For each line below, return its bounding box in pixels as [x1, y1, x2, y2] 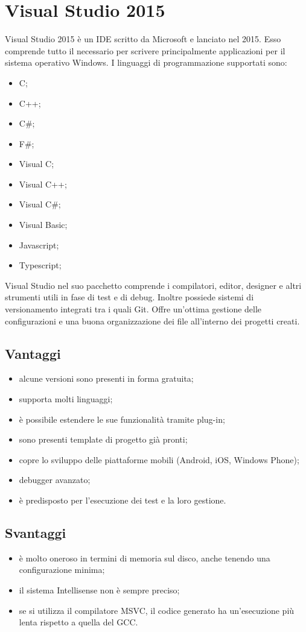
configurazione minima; [19, 563, 105, 576]
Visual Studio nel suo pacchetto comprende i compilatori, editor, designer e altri [5, 279, 302, 291]
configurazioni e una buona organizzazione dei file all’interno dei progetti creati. [5, 314, 300, 327]
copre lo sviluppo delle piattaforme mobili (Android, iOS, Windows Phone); [19, 453, 299, 466]
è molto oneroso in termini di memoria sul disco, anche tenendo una [19, 551, 270, 564]
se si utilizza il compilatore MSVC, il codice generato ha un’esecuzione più [19, 604, 295, 616]
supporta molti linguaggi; [19, 393, 113, 405]
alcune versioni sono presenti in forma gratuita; [19, 372, 194, 385]
